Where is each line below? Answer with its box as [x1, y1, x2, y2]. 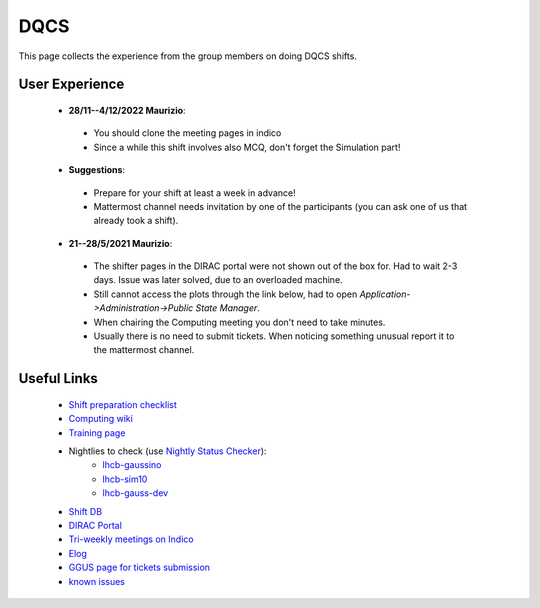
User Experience [18, 76, 125, 93]
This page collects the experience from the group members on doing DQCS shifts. [18, 50, 357, 62]
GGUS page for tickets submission [68, 561, 210, 574]
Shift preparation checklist [68, 398, 177, 410]
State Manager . [195, 302, 260, 314]
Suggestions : [68, 164, 125, 176]
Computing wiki [68, 413, 134, 425]
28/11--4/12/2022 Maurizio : [68, 104, 186, 116]
